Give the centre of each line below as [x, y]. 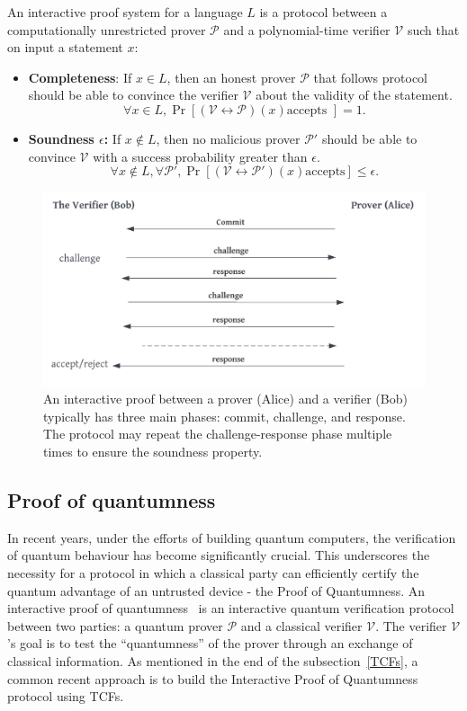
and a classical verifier [301, 625]
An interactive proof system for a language [125, 12]
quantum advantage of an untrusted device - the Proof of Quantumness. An [216, 590]
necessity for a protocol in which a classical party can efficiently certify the [213, 573]
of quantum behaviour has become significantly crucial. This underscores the [219, 555]
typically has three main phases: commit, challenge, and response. [225, 416]
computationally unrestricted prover [107, 29]
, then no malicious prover [228, 138]
